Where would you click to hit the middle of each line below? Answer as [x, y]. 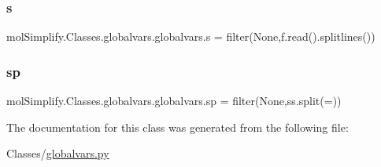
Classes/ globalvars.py [58, 153]
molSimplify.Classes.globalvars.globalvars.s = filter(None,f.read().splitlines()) [191, 36]
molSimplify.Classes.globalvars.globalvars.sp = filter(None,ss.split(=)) [174, 101]
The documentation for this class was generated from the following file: [178, 127]
